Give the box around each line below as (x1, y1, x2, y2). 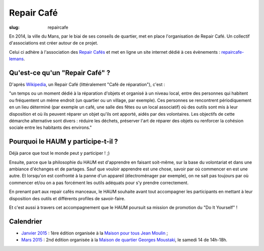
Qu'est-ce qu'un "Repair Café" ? (9, 68, 110, 77)
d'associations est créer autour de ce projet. (9, 40, 99, 46)
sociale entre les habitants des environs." (9, 125, 92, 130)
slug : (9, 24, 20, 30)
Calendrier (9, 217, 43, 226)
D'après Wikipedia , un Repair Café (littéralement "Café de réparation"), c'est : (9, 82, 165, 87)
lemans (9, 56, 24, 62)
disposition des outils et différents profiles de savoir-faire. (9, 195, 126, 201)
